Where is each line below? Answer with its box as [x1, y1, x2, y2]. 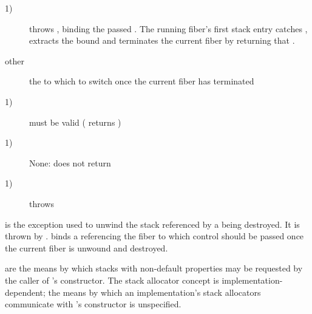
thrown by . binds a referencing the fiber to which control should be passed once [5, 230, 304, 242]
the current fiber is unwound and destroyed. [5, 241, 168, 254]
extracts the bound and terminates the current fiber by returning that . [29, 34, 295, 47]
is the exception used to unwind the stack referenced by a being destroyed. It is [5, 217, 300, 230]
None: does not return [29, 156, 111, 169]
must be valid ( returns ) [29, 115, 121, 128]
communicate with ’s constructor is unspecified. [5, 298, 181, 310]
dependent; [5, 285, 46, 298]
